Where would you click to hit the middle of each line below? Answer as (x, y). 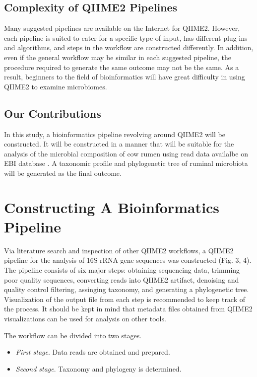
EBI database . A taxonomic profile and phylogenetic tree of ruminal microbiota (126, 163)
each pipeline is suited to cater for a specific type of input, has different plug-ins (126, 38)
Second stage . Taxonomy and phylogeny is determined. (98, 368)
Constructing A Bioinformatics (112, 207)
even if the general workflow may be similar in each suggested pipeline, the (118, 57)
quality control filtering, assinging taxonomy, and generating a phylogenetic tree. (127, 289)
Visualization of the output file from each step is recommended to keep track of (125, 299)
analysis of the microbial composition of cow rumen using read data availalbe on (126, 153)
